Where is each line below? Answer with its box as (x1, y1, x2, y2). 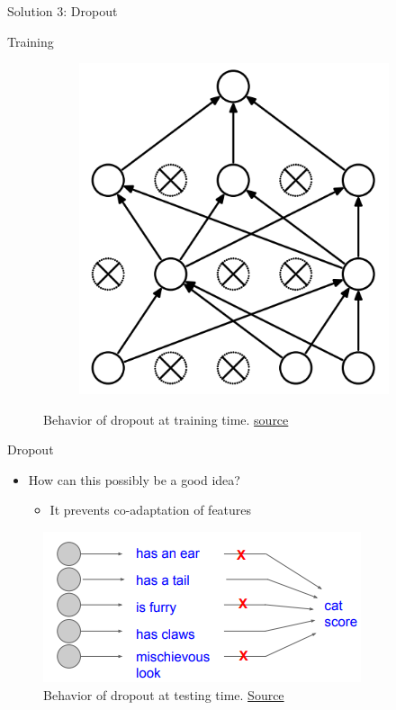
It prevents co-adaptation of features (49, 500, 252, 519)
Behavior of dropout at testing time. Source (43, 685, 284, 704)
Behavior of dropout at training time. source (43, 409, 289, 428)
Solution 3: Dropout (7, 2, 118, 20)
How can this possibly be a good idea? (28, 470, 240, 489)
